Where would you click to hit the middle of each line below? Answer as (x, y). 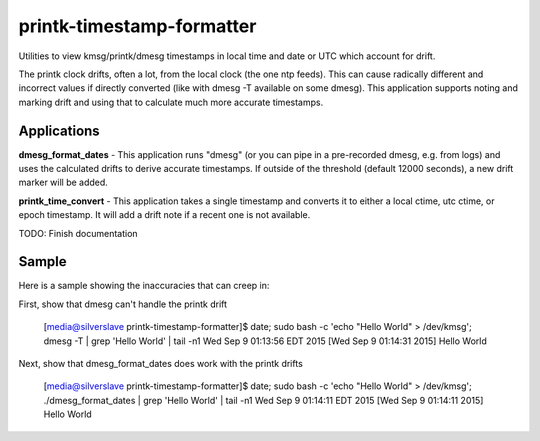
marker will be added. (63, 182)
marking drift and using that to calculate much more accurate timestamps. (171, 102)
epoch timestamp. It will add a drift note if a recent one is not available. (164, 215)
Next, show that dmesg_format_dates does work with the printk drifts (161, 364)
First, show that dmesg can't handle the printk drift (123, 304)
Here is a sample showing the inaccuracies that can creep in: (144, 286)
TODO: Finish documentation (78, 233)
